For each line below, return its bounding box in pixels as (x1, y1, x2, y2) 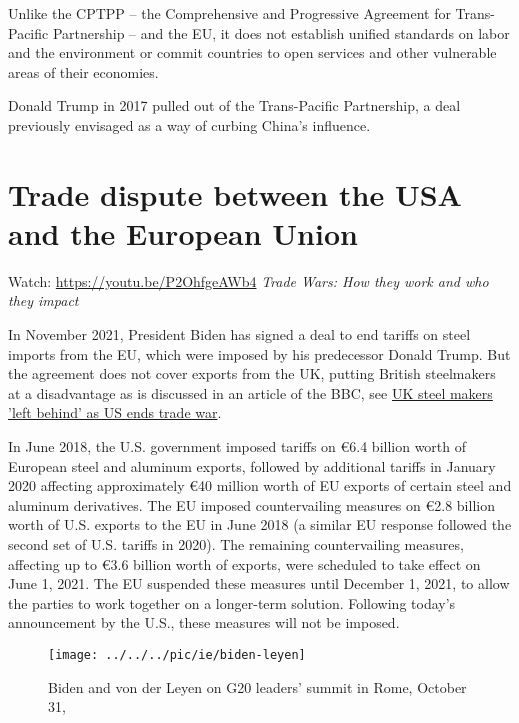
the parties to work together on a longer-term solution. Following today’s (8, 592, 456, 613)
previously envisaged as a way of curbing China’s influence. (8, 114, 371, 135)
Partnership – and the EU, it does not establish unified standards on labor (52, 22, 510, 43)
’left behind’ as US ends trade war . (8, 402, 222, 423)
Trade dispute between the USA (8, 173, 462, 214)
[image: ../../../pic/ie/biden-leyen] (48, 647, 306, 662)
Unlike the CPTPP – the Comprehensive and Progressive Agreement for (8, 3, 451, 23)
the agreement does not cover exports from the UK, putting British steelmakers (8, 363, 496, 384)
